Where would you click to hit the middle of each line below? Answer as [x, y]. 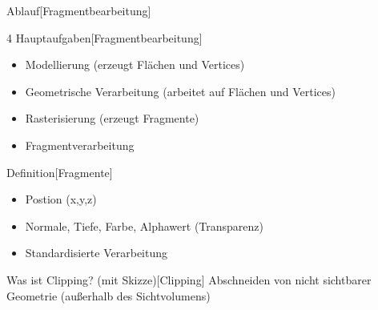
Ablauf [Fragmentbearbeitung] [79, 10]
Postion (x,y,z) [61, 199]
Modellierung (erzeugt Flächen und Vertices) [135, 64]
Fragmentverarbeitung [80, 145]
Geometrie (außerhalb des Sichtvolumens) [109, 295]
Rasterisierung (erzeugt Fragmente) [112, 118]
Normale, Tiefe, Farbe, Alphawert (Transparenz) [145, 225]
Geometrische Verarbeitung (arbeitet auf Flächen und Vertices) [181, 91]
